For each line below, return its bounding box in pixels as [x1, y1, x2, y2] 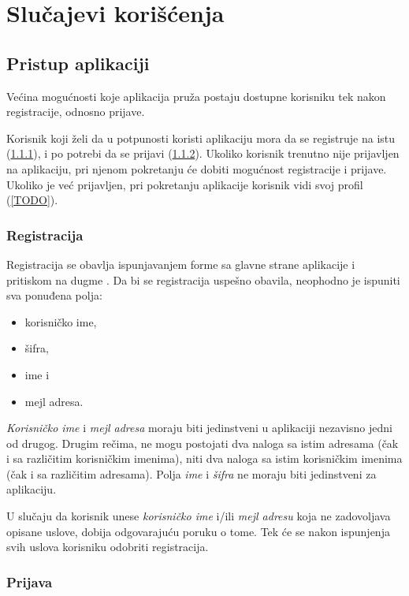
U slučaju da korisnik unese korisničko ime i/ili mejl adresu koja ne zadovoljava [6, 508, 391, 524]
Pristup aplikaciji [6, 50, 150, 75]
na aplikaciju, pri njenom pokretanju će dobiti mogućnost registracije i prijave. [6, 160, 387, 177]
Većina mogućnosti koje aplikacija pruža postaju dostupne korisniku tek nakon [6, 88, 386, 104]
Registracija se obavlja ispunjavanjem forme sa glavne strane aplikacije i [6, 255, 355, 272]
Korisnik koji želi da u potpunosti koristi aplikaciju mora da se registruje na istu [6, 129, 396, 146]
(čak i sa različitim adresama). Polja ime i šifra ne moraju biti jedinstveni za [6, 465, 377, 482]
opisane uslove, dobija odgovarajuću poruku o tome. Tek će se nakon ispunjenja [6, 523, 390, 539]
